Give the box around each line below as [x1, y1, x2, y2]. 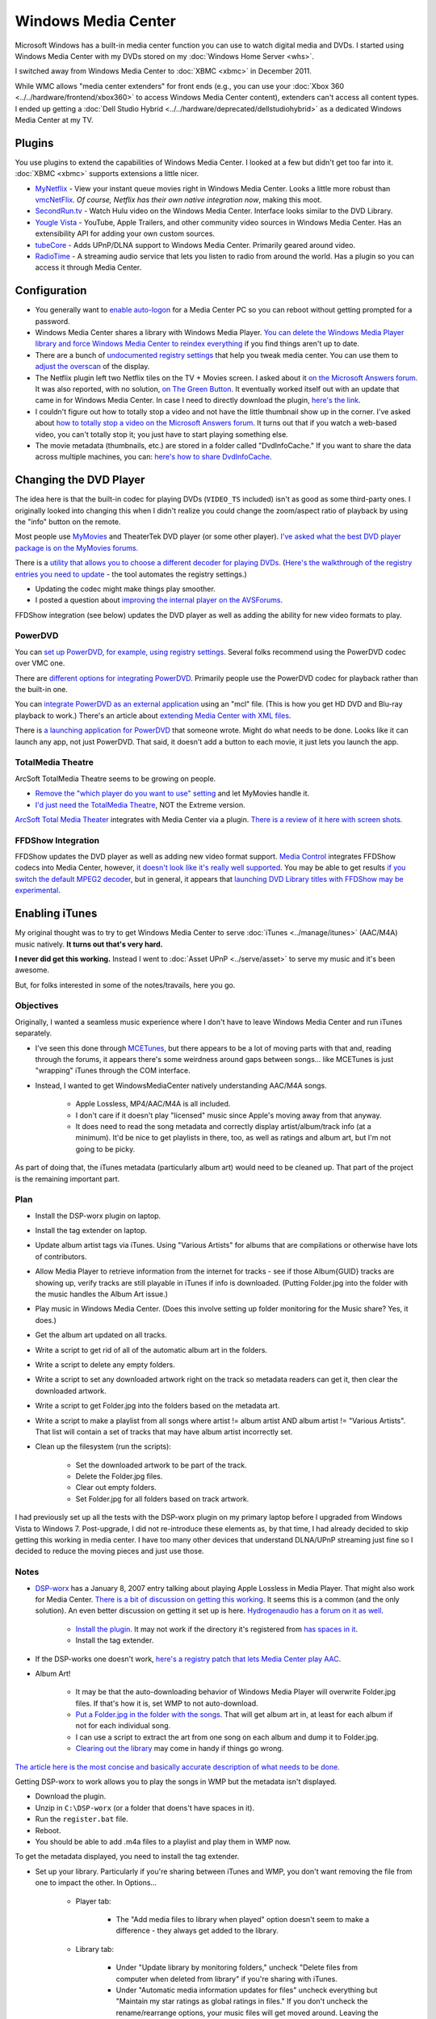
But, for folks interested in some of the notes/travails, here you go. [15, 980, 236, 989]
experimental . [15, 885, 61, 896]
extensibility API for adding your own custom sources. [35, 229, 216, 238]
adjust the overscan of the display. [35, 362, 150, 371]
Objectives [15, 1000, 59, 1011]
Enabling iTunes [15, 907, 98, 921]
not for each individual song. [75, 1721, 171, 1731]
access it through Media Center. [35, 262, 142, 272]
